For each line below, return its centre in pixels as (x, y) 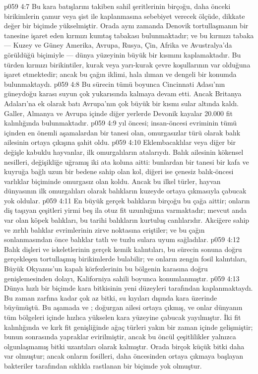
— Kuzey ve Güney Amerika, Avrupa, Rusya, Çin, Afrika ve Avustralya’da (118, 45)
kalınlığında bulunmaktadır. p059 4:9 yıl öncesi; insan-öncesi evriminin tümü (120, 123)
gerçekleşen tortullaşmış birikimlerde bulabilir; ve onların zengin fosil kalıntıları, (126, 259)
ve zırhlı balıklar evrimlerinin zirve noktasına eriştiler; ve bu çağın (104, 229)
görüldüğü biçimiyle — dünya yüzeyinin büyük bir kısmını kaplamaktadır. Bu (123, 54)
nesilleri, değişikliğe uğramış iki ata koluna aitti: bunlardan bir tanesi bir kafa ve (127, 161)
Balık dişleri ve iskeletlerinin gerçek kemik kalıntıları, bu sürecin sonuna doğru (123, 249)
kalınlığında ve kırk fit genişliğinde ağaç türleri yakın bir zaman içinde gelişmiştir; (129, 327)
